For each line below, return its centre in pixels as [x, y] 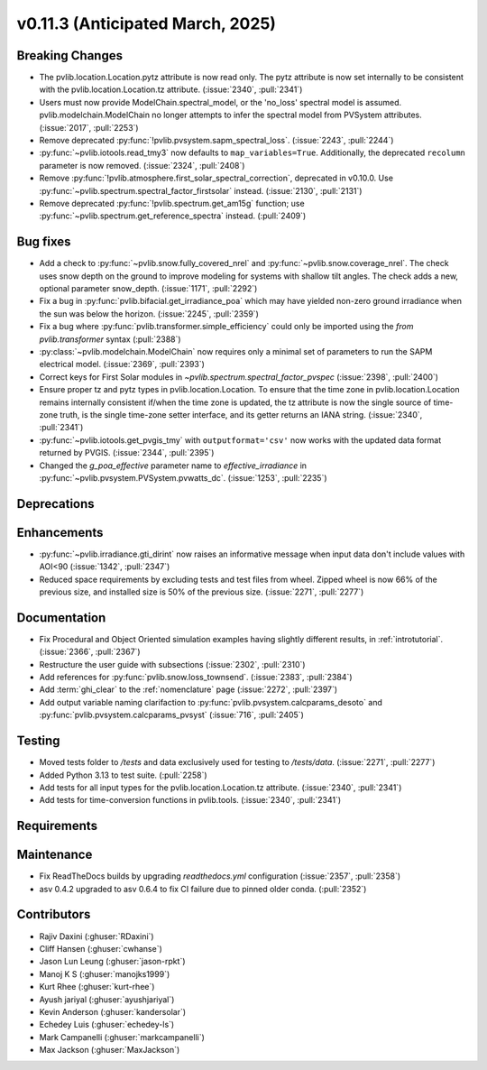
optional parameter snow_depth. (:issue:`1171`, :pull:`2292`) [148, 289]
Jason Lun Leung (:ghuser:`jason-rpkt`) [112, 962]
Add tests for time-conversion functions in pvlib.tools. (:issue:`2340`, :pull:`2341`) [190, 800]
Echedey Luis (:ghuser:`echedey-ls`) [107, 1025]
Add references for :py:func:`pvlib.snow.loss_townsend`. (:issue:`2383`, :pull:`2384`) [196, 678]
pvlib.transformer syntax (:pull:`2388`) [110, 339]
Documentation [61, 618]
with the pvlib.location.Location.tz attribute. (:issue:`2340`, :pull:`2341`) [171, 89]
